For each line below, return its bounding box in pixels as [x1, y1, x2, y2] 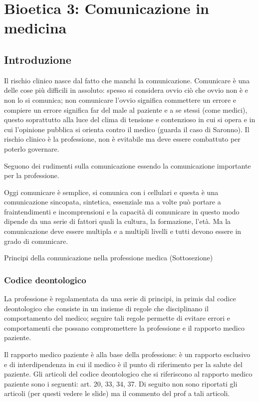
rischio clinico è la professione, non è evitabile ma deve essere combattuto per [4, 134, 241, 144]
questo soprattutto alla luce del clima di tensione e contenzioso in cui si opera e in [4, 114, 256, 125]
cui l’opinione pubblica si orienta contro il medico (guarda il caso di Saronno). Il [4, 124, 250, 134]
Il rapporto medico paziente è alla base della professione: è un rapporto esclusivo [4, 349, 251, 360]
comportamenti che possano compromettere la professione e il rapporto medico [4, 322, 245, 333]
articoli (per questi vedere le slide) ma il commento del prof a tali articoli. [4, 388, 230, 399]
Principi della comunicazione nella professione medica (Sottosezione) [4, 252, 213, 263]
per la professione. [4, 170, 59, 181]
